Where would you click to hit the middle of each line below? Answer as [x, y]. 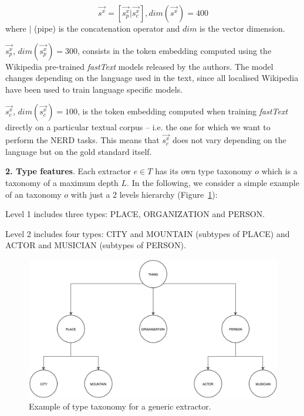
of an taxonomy [33, 194]
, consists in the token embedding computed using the [175, 50]
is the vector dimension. [242, 28]
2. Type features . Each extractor [68, 171]
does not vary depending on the [229, 140]
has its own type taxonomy [204, 171]
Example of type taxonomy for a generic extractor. [120, 406]
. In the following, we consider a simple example [213, 183]
